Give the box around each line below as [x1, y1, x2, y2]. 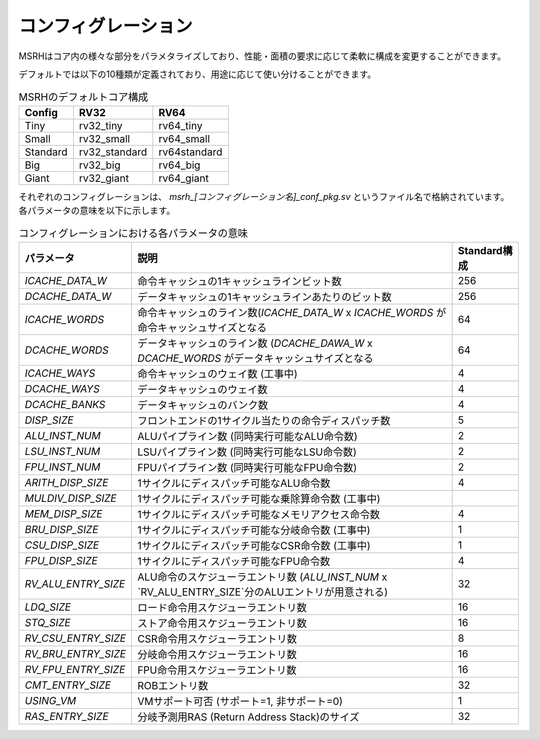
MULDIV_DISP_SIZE [24, 491, 117, 505]
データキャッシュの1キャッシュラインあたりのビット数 [136, 290, 392, 304]
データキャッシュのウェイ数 [136, 382, 268, 396]
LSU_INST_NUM [24, 444, 101, 458]
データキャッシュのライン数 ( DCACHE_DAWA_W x [136, 336, 373, 350]
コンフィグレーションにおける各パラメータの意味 [18, 226, 249, 240]
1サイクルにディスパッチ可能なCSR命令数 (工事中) [136, 538, 371, 552]
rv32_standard [78, 145, 148, 159]
